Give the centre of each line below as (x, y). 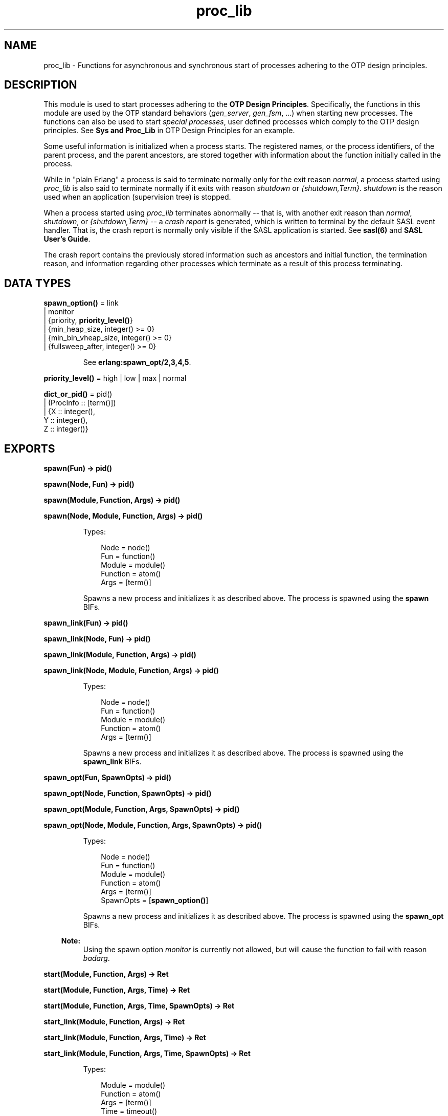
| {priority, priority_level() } (88, 320)
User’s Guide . (67, 239)
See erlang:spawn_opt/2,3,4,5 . (137, 362)
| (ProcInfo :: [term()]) (80, 403)
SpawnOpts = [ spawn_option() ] (155, 900)
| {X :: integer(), (69, 412)
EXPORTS (30, 448)
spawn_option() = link (81, 303)
